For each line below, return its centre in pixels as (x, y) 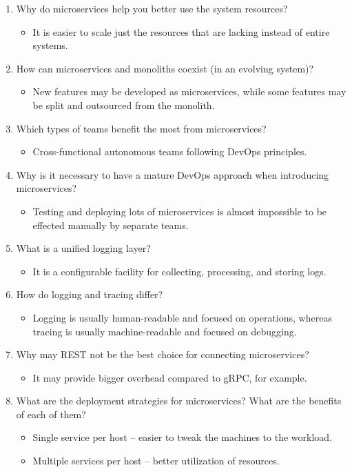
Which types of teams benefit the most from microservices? (141, 128)
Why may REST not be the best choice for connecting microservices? (163, 354)
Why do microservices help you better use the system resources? (152, 8)
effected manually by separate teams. (111, 225)
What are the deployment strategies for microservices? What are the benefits (179, 401)
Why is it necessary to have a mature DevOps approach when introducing (173, 174)
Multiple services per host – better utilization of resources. (156, 461)
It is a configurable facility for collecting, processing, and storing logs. (179, 271)
